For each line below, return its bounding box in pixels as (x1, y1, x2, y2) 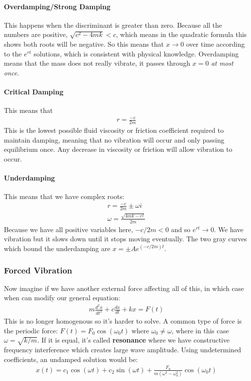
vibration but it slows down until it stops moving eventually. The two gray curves (4, 234, 247, 244)
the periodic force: (4, 325, 58, 335)
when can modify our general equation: (4, 292, 120, 303)
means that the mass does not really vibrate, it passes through (4, 58, 190, 68)
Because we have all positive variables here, (4, 224, 133, 234)
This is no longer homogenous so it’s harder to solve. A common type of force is (4, 316, 242, 326)
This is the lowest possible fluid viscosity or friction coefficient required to (4, 125, 224, 135)
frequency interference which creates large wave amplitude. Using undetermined (4, 344, 241, 354)
